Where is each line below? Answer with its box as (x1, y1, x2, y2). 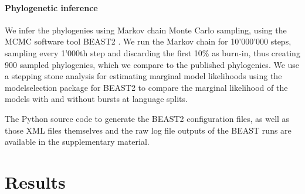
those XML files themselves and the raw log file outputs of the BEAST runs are (5, 124, 292, 136)
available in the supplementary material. (5, 135, 150, 148)
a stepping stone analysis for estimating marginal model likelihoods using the (5, 70, 282, 82)
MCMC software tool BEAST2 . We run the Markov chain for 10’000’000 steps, (5, 35, 292, 47)
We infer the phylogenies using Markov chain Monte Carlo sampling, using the (5, 23, 287, 36)
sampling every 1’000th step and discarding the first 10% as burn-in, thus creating (5, 46, 300, 59)
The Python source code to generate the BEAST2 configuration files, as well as (5, 112, 290, 124)
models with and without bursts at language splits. (5, 93, 188, 105)
